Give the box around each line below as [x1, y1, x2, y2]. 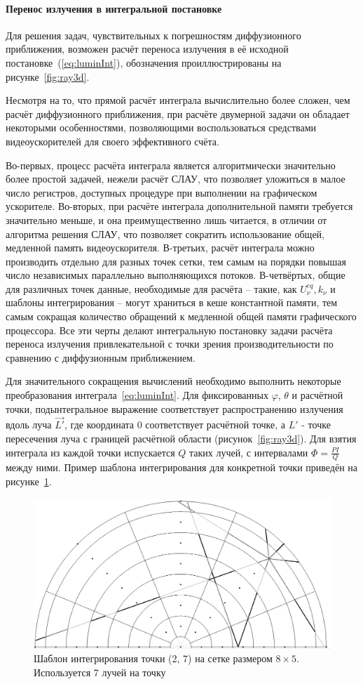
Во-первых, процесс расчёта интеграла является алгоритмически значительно [6, 157, 336, 172]
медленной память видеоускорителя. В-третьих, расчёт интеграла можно [6, 240, 315, 255]
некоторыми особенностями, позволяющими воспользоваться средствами [6, 120, 317, 135]
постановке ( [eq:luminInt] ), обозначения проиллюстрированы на [6, 55, 282, 70]
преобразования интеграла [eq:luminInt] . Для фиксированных [6, 388, 268, 402]
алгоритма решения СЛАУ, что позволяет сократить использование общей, [6, 226, 324, 241]
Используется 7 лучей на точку [34, 664, 166, 679]
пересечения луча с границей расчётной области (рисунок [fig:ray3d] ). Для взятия [6, 431, 357, 446]
